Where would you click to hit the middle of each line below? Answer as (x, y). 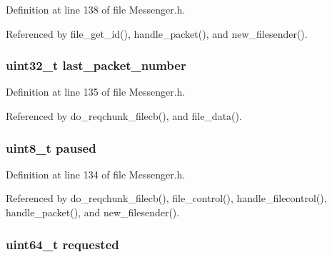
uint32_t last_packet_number (96, 65)
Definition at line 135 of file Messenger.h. (96, 92)
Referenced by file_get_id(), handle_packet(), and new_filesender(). (157, 33)
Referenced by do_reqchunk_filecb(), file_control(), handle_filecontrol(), (166, 198)
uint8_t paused (51, 147)
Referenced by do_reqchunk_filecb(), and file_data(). (124, 116)
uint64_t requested (62, 244)
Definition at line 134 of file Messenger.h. (96, 174)
